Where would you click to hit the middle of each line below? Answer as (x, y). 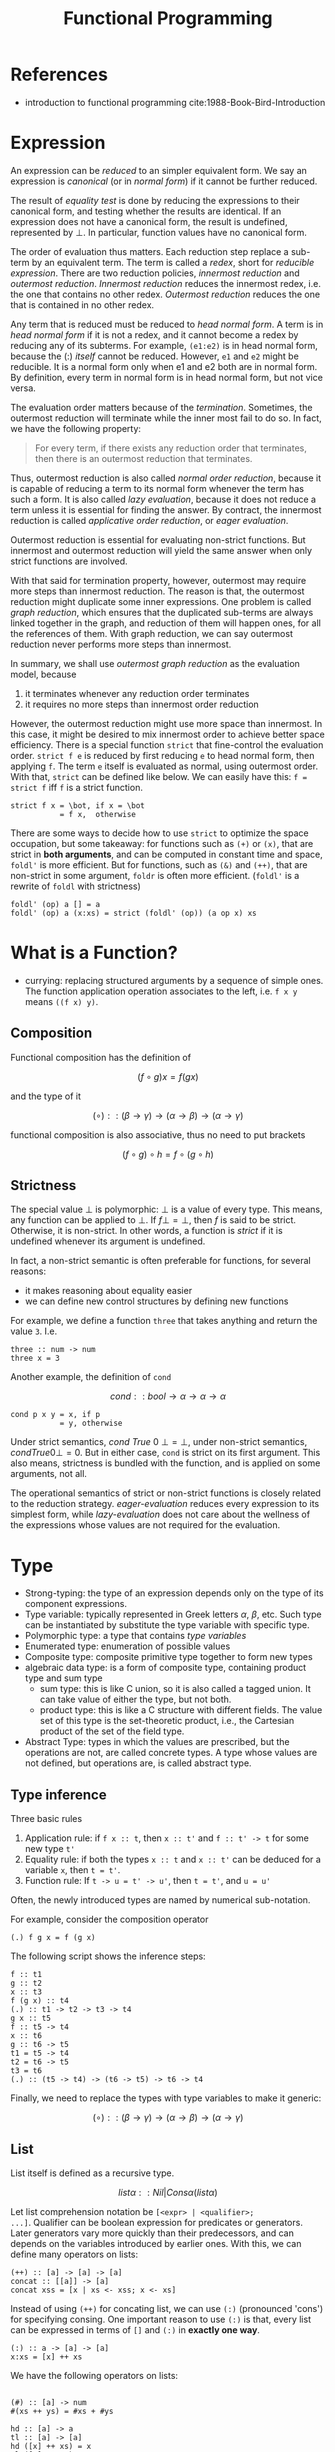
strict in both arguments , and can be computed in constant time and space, (166, 854)
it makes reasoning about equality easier (108, 1291)
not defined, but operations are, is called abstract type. (138, 1763)
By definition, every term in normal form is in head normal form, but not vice (166, 377)
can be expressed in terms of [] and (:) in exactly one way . (135, 2330)
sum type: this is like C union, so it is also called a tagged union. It (175, 1689)
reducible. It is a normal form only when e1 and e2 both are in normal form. (164, 366)
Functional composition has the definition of (101, 1057)
